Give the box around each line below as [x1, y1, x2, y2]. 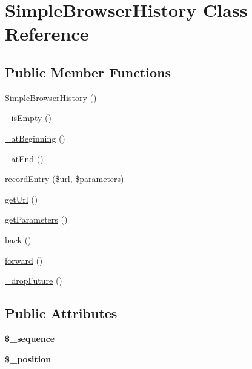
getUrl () [5, 192, 38, 205]
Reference [5, 21, 89, 46]
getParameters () [5, 213, 68, 226]
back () [5, 233, 31, 246]
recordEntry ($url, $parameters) [5, 172, 124, 185]
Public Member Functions [5, 62, 171, 81]
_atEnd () [5, 152, 44, 165]
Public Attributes [5, 304, 118, 322]
